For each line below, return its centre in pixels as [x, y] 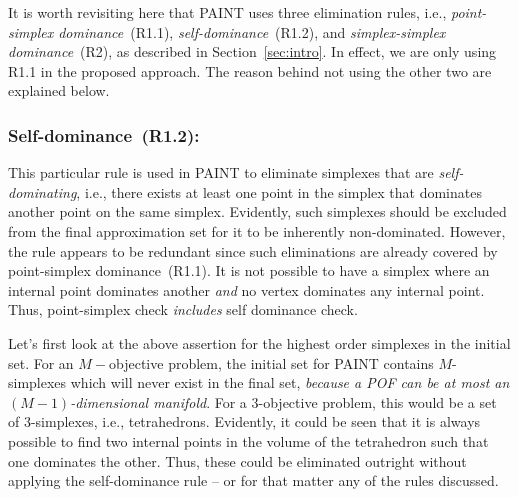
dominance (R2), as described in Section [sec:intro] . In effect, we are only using [252, 51]
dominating [42, 191]
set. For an [41, 362]
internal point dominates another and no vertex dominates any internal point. [246, 289]
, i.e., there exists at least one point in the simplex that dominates [279, 191]
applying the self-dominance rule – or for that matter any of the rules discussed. [253, 480]
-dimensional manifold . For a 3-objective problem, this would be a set [283, 401]
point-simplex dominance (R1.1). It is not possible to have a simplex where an [249, 270]
